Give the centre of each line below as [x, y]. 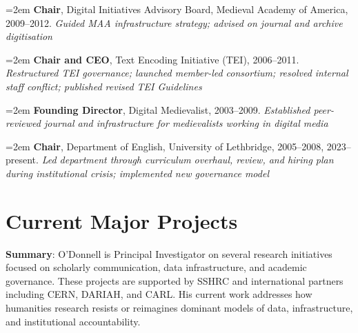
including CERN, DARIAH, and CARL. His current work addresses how [159, 294]
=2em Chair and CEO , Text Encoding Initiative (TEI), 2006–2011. [152, 59]
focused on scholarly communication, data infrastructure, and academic [156, 267]
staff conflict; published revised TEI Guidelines [104, 86]
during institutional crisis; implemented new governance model [137, 173]
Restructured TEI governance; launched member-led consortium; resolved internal [177, 73]
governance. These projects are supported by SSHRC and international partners [175, 280]
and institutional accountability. [73, 321]
